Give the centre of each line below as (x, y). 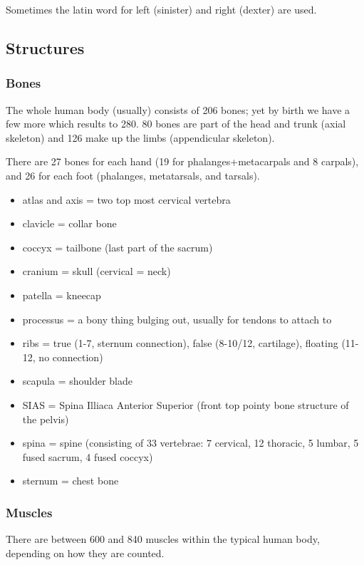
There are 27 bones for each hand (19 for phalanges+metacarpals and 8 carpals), (182, 161)
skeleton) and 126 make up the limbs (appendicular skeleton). (140, 137)
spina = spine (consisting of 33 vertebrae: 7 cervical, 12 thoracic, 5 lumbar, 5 (191, 443)
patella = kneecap (62, 295)
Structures (45, 47)
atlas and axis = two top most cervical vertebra (126, 199)
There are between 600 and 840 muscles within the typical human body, (163, 539)
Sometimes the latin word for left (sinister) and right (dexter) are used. (161, 9)
